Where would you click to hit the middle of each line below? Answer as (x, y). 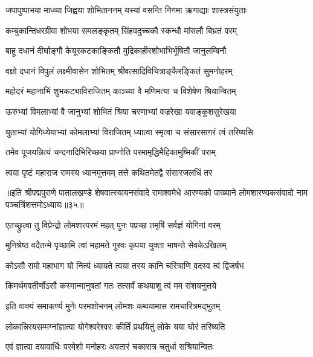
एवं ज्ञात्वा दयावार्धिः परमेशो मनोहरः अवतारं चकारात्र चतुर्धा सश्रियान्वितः (110, 346)
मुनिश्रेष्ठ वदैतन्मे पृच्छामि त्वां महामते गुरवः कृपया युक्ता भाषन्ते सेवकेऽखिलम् (116, 245)
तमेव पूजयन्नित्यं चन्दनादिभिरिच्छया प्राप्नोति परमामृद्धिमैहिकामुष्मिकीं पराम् (111, 152)
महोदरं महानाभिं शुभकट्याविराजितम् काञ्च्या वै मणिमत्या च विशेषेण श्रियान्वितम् (121, 91)
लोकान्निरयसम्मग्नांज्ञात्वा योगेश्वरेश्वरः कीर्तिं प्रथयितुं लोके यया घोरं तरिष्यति (115, 326)
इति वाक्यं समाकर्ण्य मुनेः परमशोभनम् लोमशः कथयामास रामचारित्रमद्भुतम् (113, 305)
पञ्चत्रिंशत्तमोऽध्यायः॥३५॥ (45, 204)
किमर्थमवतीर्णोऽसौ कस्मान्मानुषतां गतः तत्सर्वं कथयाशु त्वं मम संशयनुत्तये (111, 285)
